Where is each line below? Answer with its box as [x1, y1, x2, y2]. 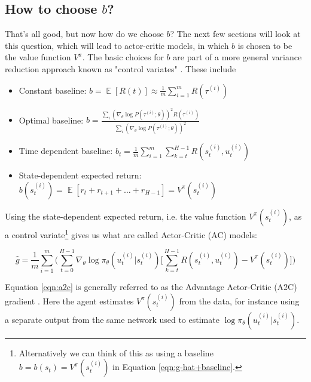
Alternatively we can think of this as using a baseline [19, 346, 214, 359]
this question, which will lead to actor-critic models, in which [5, 39, 229, 51]
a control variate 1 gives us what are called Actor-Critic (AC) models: [5, 226, 257, 241]
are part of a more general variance [173, 51, 302, 63]
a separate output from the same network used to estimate [5, 313, 219, 325]
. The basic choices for [82, 51, 164, 63]
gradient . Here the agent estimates [5, 294, 134, 307]
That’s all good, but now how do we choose [5, 27, 164, 40]
